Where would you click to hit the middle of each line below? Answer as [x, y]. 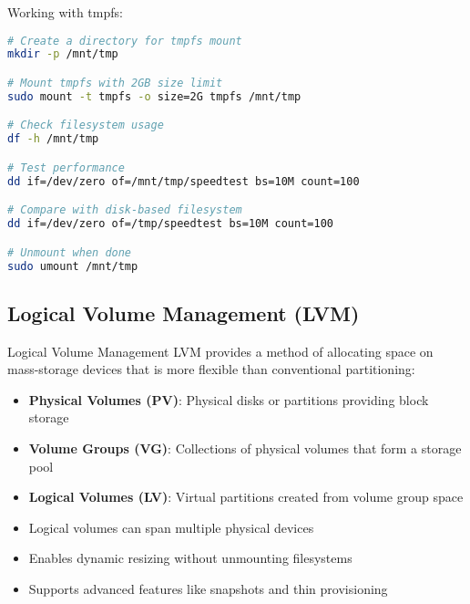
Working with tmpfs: [65, 12]
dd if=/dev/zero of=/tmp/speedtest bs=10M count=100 [170, 224]
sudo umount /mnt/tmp [73, 266]
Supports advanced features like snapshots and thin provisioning [208, 588]
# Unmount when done [70, 252]
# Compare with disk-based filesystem [125, 210]
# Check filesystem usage [86, 125]
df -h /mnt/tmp [53, 139]
